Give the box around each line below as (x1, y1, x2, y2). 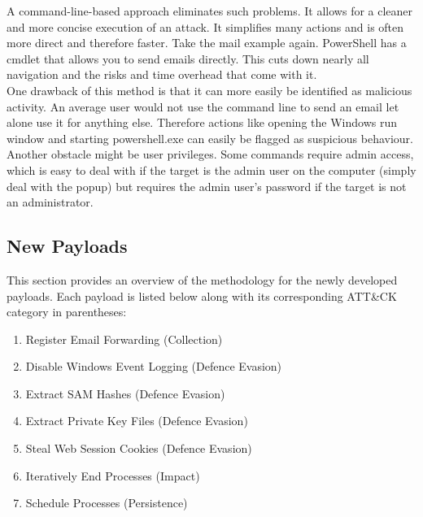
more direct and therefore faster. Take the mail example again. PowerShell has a (7, 34, 407, 51)
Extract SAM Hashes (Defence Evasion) (25, 384, 225, 402)
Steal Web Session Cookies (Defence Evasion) (25, 440, 252, 457)
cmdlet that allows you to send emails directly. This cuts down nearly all (7, 50, 369, 67)
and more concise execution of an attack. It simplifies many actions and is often (7, 18, 404, 35)
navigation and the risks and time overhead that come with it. (7, 66, 317, 83)
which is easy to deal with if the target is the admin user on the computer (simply (7, 161, 416, 178)
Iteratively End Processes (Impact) (25, 467, 200, 484)
